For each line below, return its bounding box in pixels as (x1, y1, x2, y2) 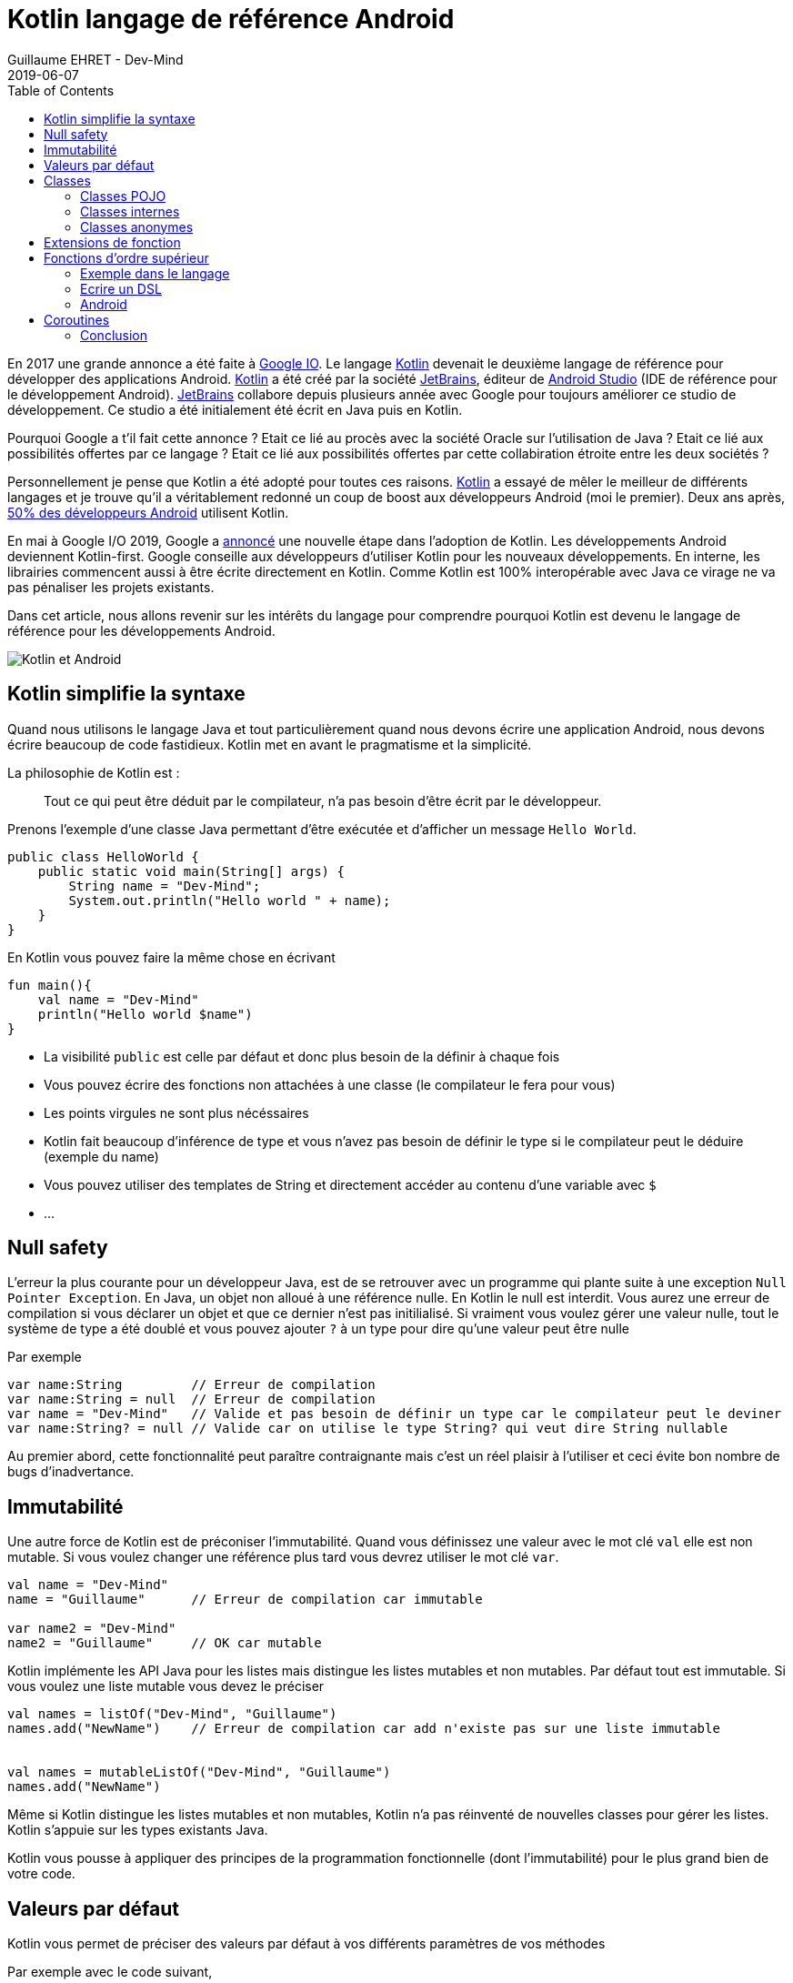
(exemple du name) (44, 1148, 159, 1164)
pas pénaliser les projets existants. (7, 579, 215, 595)
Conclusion (80, 327, 148, 343)
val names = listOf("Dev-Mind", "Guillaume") (7, 1706, 337, 1722)
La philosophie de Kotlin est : (7, 764, 180, 780)
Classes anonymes (80, 218, 194, 235)
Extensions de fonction (44, 234, 181, 250)
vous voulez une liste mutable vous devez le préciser (7, 1678, 325, 1695)
